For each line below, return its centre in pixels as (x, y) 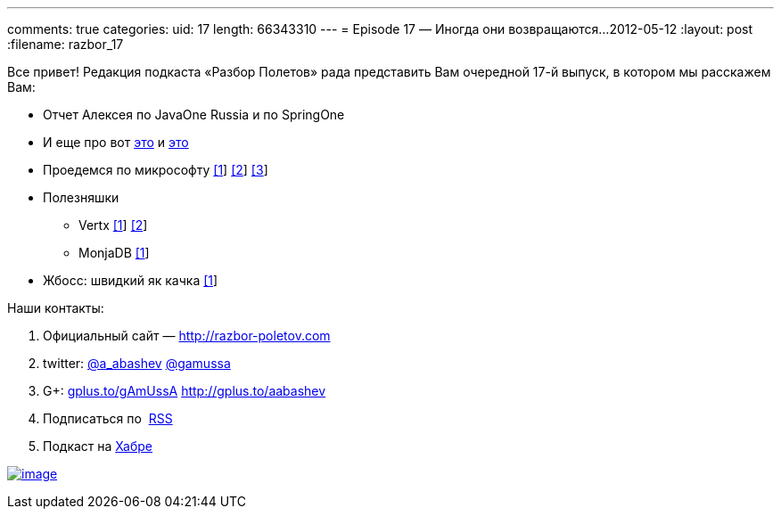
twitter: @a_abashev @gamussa (137, 363)
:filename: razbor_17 (66, 44)
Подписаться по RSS (108, 418)
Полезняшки (81, 197)
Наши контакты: (56, 308)
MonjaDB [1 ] (114, 253)
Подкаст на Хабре (98, 446)
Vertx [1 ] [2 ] (113, 225)
